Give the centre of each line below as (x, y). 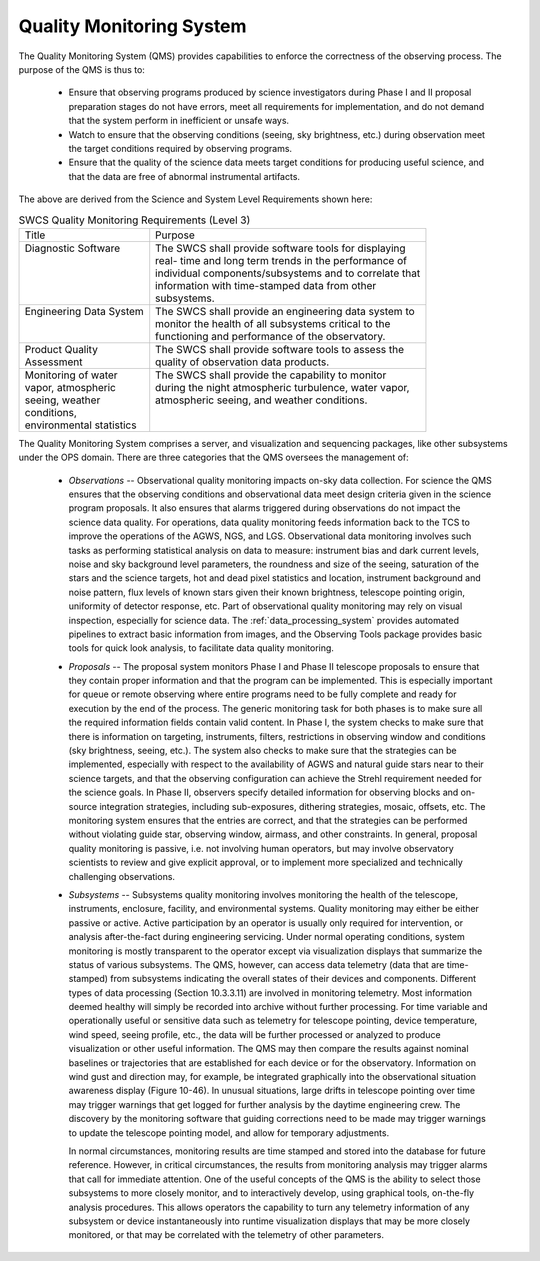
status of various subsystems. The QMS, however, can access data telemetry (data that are (256, 964)
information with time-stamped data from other (266, 285)
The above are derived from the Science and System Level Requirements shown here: (195, 199)
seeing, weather (62, 400)
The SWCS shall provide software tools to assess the (280, 349)
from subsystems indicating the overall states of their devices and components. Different (293, 979)
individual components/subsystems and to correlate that (288, 273)
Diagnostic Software (72, 248)
